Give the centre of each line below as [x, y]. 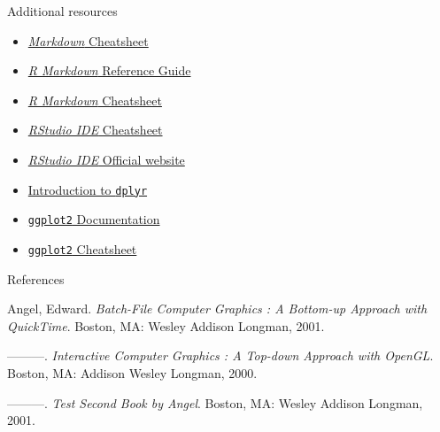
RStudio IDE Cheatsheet [95, 130]
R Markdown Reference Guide [109, 70]
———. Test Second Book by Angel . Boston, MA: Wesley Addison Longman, [215, 402]
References [36, 278]
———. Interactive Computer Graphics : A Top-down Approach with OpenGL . [220, 355]
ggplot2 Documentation [94, 219]
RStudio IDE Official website [106, 159]
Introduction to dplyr [88, 189]
